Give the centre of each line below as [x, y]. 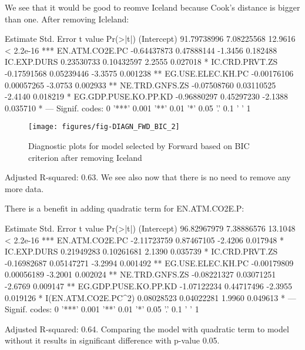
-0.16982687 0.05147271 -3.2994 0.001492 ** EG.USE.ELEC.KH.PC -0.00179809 [149, 262]
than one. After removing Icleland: [67, 19]
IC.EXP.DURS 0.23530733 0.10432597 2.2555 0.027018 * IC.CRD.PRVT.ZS [141, 62]
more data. [24, 188]
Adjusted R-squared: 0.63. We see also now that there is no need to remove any [148, 177]
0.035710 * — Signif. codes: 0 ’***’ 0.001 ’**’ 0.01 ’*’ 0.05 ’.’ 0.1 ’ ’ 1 [128, 108]
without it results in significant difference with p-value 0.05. [112, 340]
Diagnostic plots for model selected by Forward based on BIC [139, 146]
